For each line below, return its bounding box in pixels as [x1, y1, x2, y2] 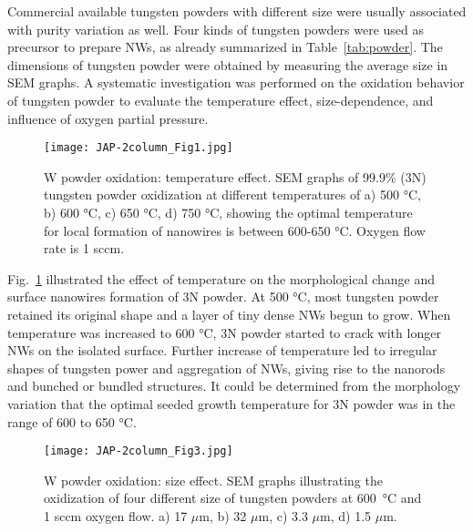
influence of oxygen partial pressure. [7, 108, 209, 128]
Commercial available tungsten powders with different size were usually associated [7, 2, 467, 20]
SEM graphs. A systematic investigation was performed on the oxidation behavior [7, 73, 465, 92]
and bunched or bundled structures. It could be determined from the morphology [7, 376, 461, 395]
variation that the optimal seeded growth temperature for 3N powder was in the [7, 394, 456, 413]
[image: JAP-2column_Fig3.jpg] [44, 445, 233, 458]
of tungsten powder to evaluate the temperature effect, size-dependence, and [7, 90, 434, 109]
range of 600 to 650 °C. [7, 412, 137, 431]
